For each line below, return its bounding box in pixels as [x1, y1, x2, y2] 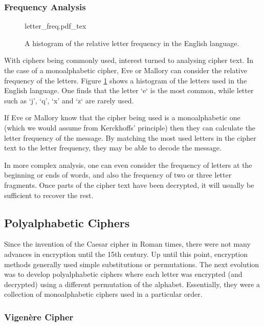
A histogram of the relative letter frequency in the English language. [25, 37, 239, 48]
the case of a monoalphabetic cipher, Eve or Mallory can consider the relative [4, 65, 247, 75]
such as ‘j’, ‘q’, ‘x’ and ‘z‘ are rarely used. [4, 95, 134, 105]
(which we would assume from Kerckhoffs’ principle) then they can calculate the [4, 122, 256, 133]
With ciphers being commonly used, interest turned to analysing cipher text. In [4, 55, 253, 66]
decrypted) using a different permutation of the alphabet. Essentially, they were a [4, 278, 260, 289]
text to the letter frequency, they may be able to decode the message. [4, 142, 222, 153]
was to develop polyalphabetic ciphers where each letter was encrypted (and [4, 269, 243, 279]
